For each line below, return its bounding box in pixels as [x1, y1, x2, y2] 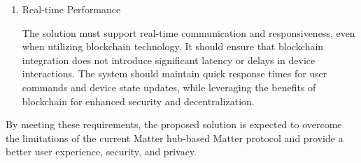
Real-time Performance [22, 2, 121, 16]
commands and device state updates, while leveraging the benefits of [22, 79, 316, 94]
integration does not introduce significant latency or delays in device [22, 52, 316, 67]
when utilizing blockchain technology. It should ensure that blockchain [22, 39, 324, 54]
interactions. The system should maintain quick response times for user [22, 66, 327, 81]
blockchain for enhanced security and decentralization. [22, 93, 255, 108]
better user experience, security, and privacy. [6, 144, 197, 159]
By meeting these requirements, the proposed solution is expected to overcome [6, 117, 342, 132]
